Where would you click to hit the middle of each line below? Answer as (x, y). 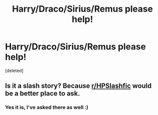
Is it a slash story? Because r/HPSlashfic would (79, 86)
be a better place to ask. (43, 94)
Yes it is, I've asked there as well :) (47, 107)
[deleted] (14, 70)
